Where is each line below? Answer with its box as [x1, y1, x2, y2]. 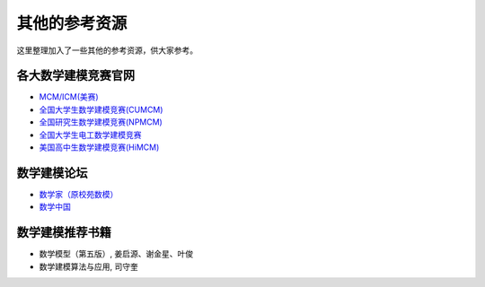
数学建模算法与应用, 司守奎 [39, 261, 138, 272]
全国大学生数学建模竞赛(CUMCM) [39, 104, 163, 115]
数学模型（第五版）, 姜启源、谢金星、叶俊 [39, 248, 193, 259]
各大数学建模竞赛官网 [16, 68, 135, 83]
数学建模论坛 [16, 165, 88, 180]
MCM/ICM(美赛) [39, 91, 99, 102]
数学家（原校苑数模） [39, 188, 119, 199]
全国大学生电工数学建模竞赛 [39, 129, 142, 140]
